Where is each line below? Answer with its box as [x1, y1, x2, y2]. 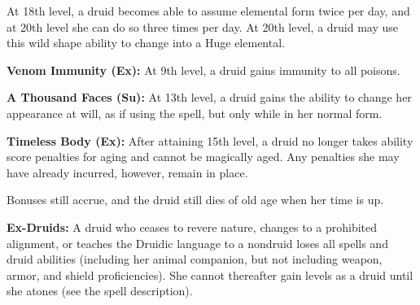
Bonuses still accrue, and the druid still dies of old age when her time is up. [7, 191, 384, 208]
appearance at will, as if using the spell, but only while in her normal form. [7, 104, 383, 121]
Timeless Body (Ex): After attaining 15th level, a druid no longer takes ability [7, 132, 413, 149]
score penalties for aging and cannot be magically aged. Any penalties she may [7, 148, 400, 165]
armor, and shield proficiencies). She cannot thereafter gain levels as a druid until [7, 266, 413, 283]
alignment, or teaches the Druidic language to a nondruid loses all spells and [7, 234, 388, 251]
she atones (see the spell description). [7, 282, 193, 299]
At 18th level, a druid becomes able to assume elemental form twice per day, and [7, 2, 410, 19]
